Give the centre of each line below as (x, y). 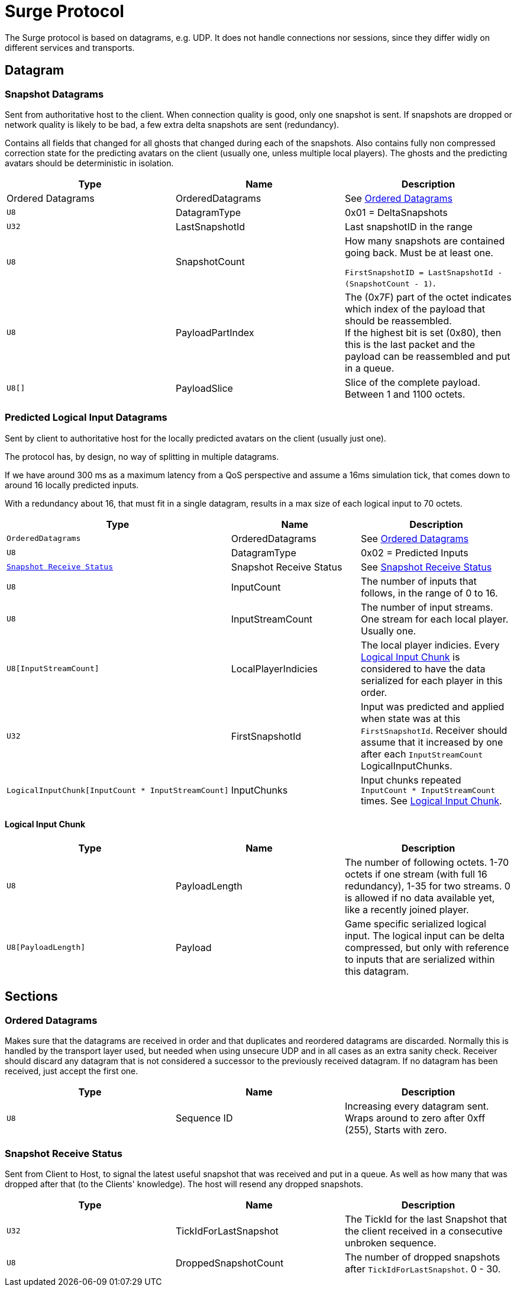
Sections (31, 997)
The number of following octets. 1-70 (427, 862)
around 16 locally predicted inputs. (72, 485)
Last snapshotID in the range (408, 226)
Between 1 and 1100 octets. (405, 394)
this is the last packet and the (410, 344)
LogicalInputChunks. (407, 766)
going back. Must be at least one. (419, 252)
